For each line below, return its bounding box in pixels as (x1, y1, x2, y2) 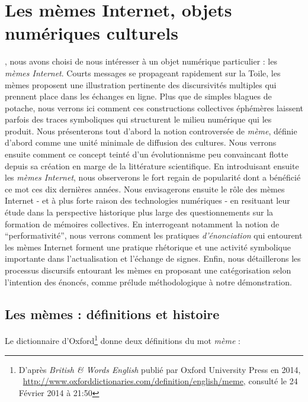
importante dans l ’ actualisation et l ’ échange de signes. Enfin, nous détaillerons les (5, 252, 301, 265)
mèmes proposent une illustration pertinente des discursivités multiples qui (5, 78, 277, 91)
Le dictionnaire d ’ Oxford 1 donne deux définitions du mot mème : (5, 333, 240, 347)
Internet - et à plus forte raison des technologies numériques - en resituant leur (5, 194, 290, 207)
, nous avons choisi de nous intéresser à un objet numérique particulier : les (5, 55, 277, 67)
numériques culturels (5, 21, 178, 45)
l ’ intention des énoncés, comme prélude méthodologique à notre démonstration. (5, 275, 292, 288)
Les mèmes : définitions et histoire (5, 304, 220, 323)
